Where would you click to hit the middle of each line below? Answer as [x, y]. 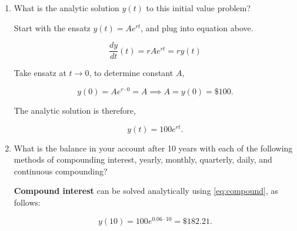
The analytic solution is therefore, [75, 110]
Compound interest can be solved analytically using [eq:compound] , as [146, 191]
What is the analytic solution [66, 8]
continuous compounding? [61, 171]
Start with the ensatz [52, 27]
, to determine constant [131, 73]
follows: [27, 202]
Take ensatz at [40, 73]
